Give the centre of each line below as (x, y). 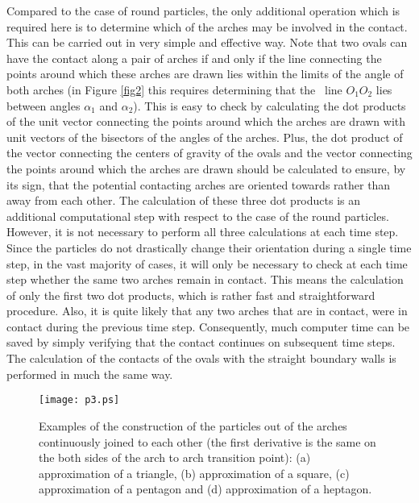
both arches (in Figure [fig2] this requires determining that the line (174, 89)
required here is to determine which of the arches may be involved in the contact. (207, 26)
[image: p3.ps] (79, 400)
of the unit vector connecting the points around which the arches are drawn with (206, 121)
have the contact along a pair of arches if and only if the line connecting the (194, 58)
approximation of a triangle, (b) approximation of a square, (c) (194, 473)
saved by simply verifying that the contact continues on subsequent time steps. (201, 342)
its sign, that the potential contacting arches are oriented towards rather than (199, 184)
